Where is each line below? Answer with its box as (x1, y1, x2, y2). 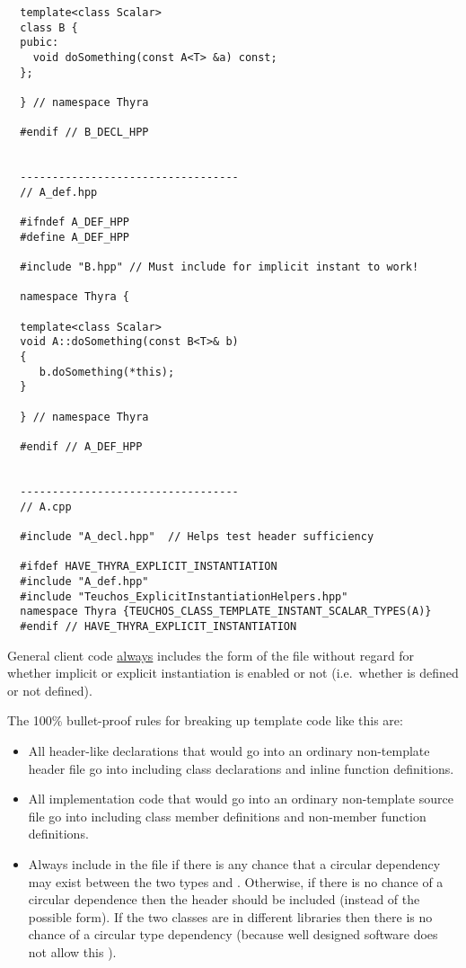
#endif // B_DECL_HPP (20, 126, 149, 139)
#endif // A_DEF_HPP (20, 440, 143, 454)
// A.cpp (20, 500, 72, 513)
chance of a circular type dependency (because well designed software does (28, 925, 438, 944)
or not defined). (7, 680, 92, 699)
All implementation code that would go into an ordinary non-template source (28, 789, 453, 808)
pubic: (20, 36, 59, 49)
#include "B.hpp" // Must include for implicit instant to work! (20, 261, 419, 274)
